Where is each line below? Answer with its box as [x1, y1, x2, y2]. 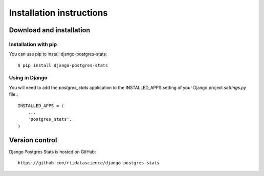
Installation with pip [9, 41, 57, 47]
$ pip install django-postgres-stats [18, 63, 109, 68]
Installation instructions [9, 7, 108, 18]
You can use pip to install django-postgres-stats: [9, 51, 108, 57]
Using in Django [9, 74, 47, 81]
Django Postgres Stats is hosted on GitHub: [9, 149, 96, 154]
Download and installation [9, 26, 90, 34]
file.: [9, 91, 18, 97]
